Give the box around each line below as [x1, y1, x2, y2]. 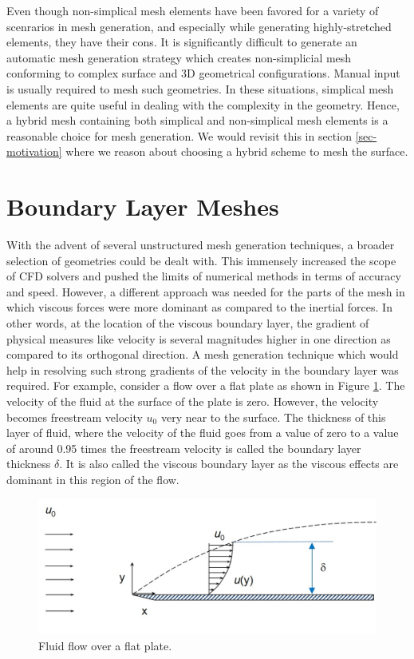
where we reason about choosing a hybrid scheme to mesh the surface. [65, 143, 408, 160]
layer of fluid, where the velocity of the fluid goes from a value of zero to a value [6, 424, 399, 441]
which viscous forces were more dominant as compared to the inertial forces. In [6, 299, 392, 316]
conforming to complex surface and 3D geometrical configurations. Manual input [6, 65, 400, 81]
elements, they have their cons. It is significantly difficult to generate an [6, 34, 357, 50]
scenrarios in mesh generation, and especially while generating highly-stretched [6, 18, 392, 34]
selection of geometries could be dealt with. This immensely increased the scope [6, 252, 396, 268]
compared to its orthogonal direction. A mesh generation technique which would [6, 346, 399, 363]
